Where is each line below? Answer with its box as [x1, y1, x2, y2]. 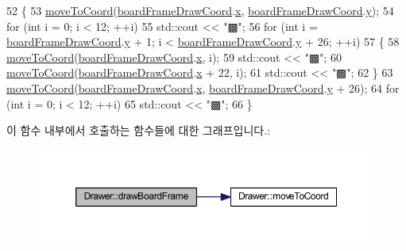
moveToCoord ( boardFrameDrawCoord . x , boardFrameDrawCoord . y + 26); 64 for [6, 79, 400, 96]
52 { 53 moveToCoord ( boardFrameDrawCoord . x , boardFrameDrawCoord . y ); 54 [6, 2, 394, 18]
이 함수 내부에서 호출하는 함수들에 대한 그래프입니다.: [6, 122, 270, 139]
